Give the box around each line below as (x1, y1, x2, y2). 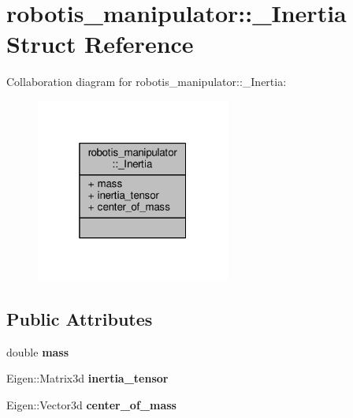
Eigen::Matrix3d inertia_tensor (6, 370, 169, 386)
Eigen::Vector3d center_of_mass (6, 396, 176, 412)
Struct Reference (6, 28, 194, 60)
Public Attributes (6, 306, 153, 330)
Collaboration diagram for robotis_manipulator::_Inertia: (6, 73, 287, 90)
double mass (6, 343, 69, 360)
